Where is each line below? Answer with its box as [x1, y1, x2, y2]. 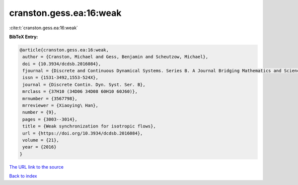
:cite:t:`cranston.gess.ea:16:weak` [9, 25, 78, 31]
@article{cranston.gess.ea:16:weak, [19, 47, 109, 53]
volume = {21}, [22, 137, 60, 143]
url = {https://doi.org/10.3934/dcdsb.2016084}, [22, 130, 143, 136]
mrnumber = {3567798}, [22, 96, 78, 101]
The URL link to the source [9, 164, 64, 170]
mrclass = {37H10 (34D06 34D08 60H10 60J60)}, [22, 89, 138, 94]
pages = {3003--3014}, [22, 117, 78, 122]
